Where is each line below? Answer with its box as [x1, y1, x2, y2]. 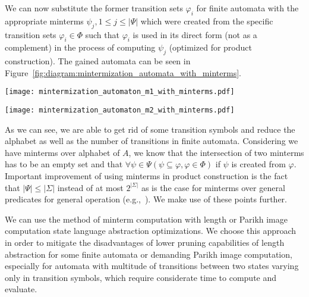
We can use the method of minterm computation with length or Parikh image [5, 212, 288, 225]
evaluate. [5, 283, 37, 295]
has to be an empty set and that [5, 158, 123, 170]
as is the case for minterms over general [141, 181, 285, 193]
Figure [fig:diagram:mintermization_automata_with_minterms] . [5, 66, 241, 79]
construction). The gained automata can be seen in [5, 55, 191, 67]
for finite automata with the [196, 2, 299, 14]
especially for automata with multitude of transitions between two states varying [5, 260, 299, 272]
